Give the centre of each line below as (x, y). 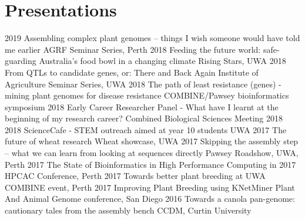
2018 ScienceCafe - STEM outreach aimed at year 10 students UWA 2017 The (146, 129)
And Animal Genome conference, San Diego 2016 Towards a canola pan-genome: (150, 199)
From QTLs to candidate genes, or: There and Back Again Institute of (132, 72)
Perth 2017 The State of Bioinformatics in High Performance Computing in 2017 (150, 164)
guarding (21, 61)
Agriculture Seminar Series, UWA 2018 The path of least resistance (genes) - (143, 84)
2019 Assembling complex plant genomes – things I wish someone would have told (152, 38)
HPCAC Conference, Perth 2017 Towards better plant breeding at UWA (135, 176)
